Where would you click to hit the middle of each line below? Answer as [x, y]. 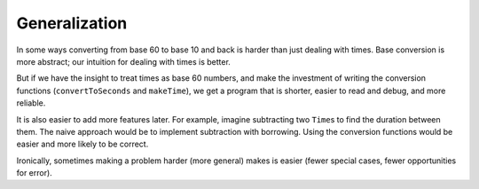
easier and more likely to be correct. [82, 144]
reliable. [31, 103]
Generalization [72, 23]
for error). [34, 173]
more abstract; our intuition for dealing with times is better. [123, 61]
